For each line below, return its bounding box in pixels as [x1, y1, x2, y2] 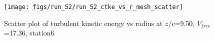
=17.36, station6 [4, 27, 54, 38]
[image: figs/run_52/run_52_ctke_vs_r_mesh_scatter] [4, 3, 183, 10]
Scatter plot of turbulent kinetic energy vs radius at [4, 17, 163, 28]
